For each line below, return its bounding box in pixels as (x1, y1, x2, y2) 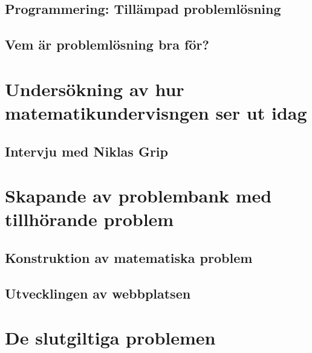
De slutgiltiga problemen (5, 325, 216, 350)
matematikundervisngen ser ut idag (5, 100, 307, 125)
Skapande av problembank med (5, 183, 272, 208)
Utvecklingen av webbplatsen (5, 283, 191, 302)
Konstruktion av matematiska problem (5, 248, 253, 267)
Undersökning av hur (5, 76, 184, 101)
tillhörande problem (5, 207, 174, 232)
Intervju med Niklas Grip (5, 141, 168, 160)
